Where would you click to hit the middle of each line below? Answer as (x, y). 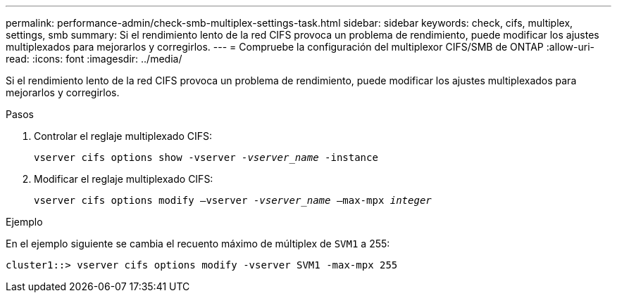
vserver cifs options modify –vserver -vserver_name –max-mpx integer (233, 200)
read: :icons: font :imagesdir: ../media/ (94, 59)
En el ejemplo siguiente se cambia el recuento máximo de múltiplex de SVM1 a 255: (198, 244)
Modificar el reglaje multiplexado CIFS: (124, 179)
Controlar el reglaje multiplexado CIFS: (123, 136)
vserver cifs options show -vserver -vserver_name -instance (206, 157)
